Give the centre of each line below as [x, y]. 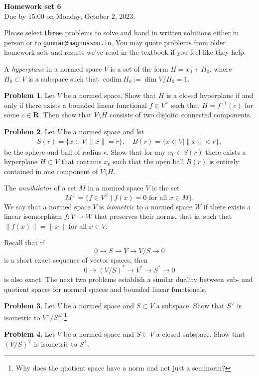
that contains [81, 161]
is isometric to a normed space [146, 206]
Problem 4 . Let [30, 334]
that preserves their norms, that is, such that [163, 216]
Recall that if [24, 242]
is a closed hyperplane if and [210, 95]
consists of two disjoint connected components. [181, 115]
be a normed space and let [104, 131]
